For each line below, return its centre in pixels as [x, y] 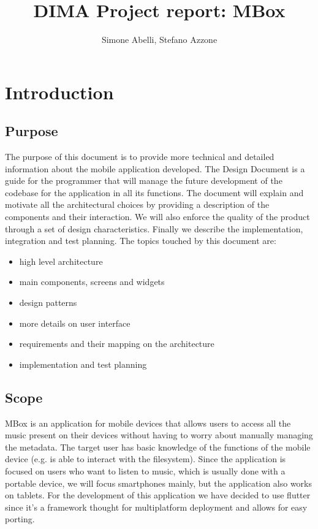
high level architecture [61, 261]
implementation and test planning [83, 364]
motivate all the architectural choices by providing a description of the [137, 204]
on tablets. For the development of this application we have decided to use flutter [158, 495]
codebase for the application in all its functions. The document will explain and [154, 192]
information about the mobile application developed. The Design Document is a [155, 168]
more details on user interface [75, 323]
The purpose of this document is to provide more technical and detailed [140, 157]
